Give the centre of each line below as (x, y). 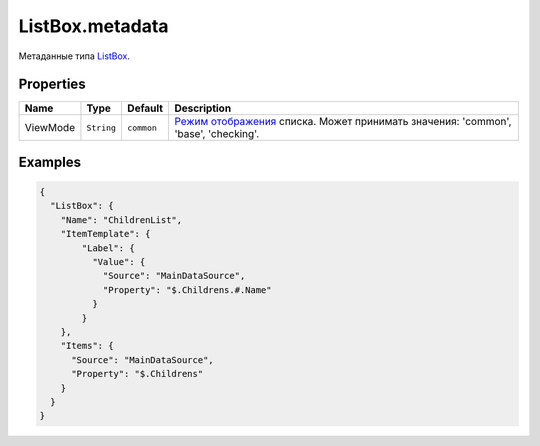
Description (203, 108)
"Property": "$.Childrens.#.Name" (187, 289)
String (101, 127)
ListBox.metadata (93, 26)
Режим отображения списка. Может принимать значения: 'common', (343, 122)
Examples (50, 161)
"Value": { (118, 262)
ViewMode (49, 128)
